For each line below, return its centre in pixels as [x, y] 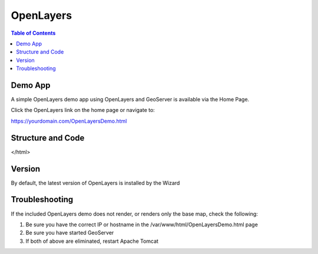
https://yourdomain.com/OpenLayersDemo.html [69, 121]
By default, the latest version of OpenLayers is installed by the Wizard [95, 183]
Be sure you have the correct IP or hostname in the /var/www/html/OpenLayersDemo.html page [142, 225]
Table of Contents [33, 33]
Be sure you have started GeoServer [70, 233]
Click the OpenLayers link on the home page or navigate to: [83, 110]
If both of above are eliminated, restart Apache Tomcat [92, 241]
